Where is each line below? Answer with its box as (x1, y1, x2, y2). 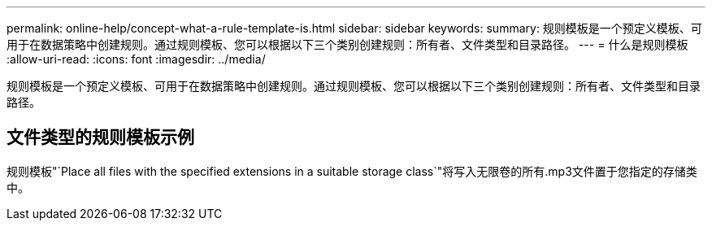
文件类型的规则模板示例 (7, 127, 194, 148)
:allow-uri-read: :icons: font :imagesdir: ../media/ (7, 52, 266, 66)
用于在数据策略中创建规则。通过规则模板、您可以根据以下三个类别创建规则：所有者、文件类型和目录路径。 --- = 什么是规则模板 (7, 37, 688, 51)
